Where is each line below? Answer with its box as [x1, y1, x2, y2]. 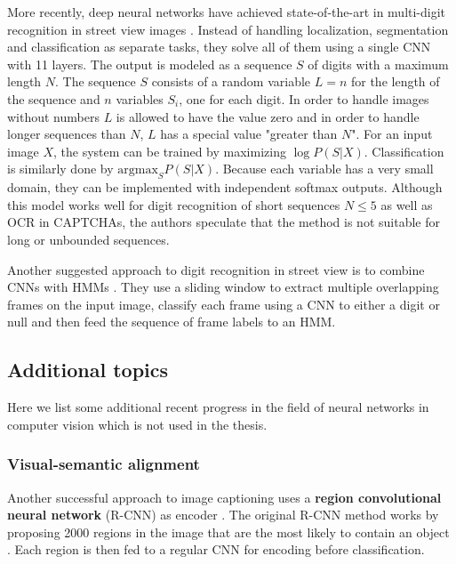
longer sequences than [7, 125, 126, 143]
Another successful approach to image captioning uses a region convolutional [7, 487, 442, 506]
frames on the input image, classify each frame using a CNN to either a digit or [7, 294, 440, 313]
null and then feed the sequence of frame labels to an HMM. [7, 312, 336, 331]
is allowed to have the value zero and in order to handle [116, 107, 420, 125]
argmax [117, 164, 158, 177]
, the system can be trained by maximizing [53, 141, 286, 160]
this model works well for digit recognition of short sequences [7, 195, 340, 214]
